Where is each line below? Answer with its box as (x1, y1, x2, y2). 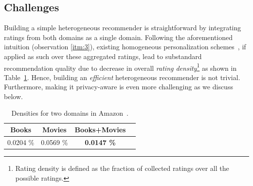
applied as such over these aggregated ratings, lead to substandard (4, 51, 202, 61)
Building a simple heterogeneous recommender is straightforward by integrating (4, 22, 241, 33)
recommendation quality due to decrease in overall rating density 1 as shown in (4, 61, 237, 73)
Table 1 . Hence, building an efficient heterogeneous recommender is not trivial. (4, 72, 240, 82)
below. (4, 91, 23, 102)
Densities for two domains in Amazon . (11, 107, 128, 118)
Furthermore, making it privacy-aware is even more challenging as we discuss (4, 82, 233, 92)
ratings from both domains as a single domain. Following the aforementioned (4, 32, 233, 42)
